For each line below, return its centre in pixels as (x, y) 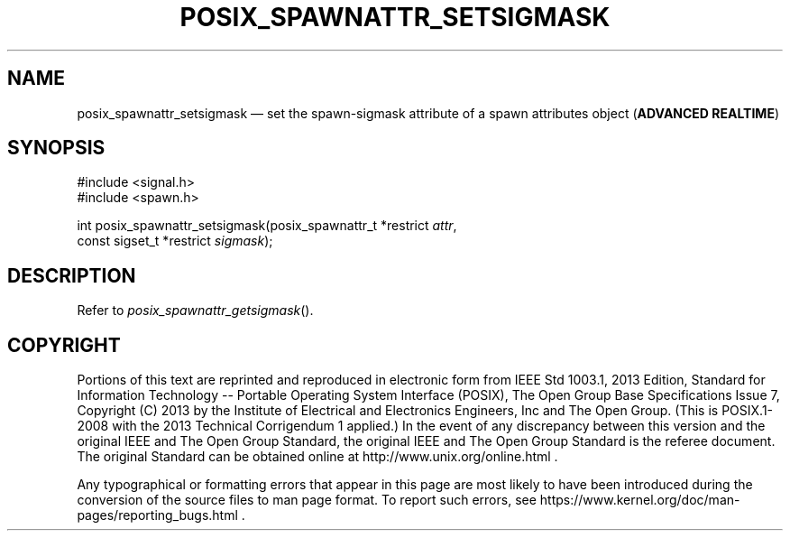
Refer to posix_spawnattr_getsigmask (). (195, 311)
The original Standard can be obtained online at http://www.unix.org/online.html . (317, 457)
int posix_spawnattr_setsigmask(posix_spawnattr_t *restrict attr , (267, 226)
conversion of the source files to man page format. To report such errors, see (307, 500)
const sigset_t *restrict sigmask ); (175, 241)
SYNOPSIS (56, 148)
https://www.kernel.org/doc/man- (640, 500)
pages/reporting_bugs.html (157, 515)
